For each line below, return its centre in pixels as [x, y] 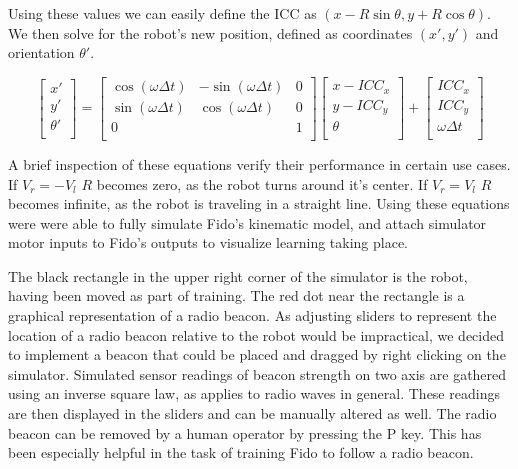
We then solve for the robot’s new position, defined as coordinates [210, 32]
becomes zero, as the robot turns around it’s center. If [262, 183]
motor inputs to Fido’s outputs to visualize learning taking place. [208, 242]
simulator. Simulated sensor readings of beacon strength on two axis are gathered [257, 373]
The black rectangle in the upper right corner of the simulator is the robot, [238, 275]
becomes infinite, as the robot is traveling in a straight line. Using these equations [259, 203]
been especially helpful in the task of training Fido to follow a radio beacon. [241, 452]
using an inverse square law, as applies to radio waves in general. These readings [254, 393]
